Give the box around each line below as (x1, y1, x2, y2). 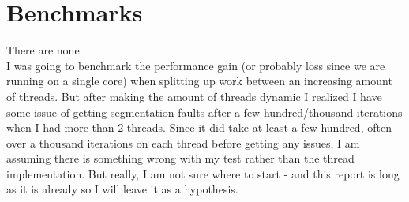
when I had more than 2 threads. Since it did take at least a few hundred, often (6, 119, 392, 136)
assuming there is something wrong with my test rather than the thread (6, 150, 355, 166)
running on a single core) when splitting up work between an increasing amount (6, 73, 392, 89)
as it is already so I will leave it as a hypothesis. (6, 181, 238, 197)
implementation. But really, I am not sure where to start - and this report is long (6, 165, 400, 181)
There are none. (6, 42, 83, 58)
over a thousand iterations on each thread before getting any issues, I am (6, 134, 360, 151)
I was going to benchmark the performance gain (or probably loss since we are (6, 57, 385, 73)
